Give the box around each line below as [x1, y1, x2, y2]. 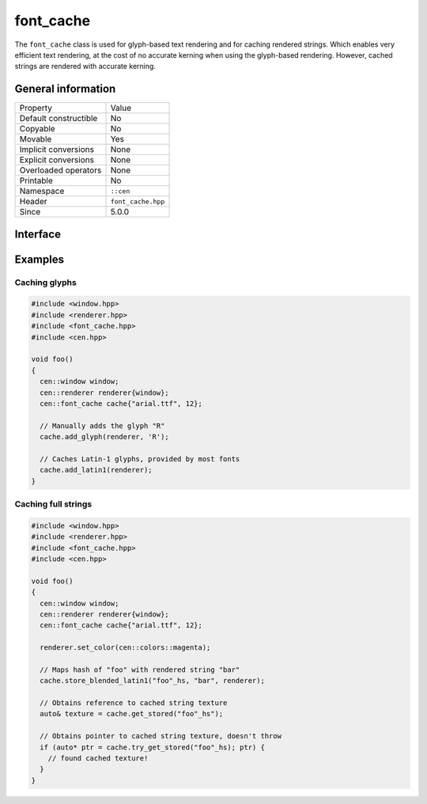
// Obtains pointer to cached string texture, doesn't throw [40, 732, 282, 741]
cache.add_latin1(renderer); [40, 465, 153, 475]
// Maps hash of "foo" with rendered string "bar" [40, 665, 240, 674]
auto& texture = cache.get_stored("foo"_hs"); [40, 709, 224, 719]
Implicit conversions [19, 144, 95, 155]
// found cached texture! [47, 754, 149, 763]
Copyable [19, 123, 55, 135]
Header [19, 196, 47, 207]
